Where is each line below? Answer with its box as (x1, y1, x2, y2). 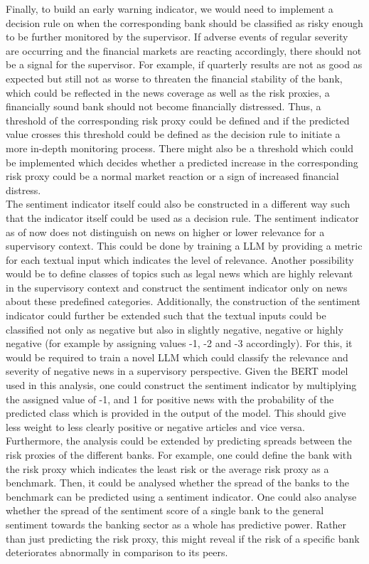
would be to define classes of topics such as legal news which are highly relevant (6, 266, 353, 281)
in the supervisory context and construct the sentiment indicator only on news (6, 280, 348, 294)
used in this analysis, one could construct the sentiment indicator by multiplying (6, 378, 357, 393)
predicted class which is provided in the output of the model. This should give (6, 405, 346, 420)
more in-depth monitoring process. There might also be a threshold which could (6, 140, 353, 155)
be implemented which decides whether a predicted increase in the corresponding (6, 154, 358, 169)
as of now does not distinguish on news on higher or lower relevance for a (6, 224, 325, 239)
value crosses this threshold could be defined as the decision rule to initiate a (6, 127, 341, 142)
